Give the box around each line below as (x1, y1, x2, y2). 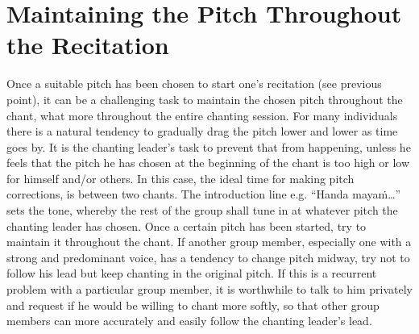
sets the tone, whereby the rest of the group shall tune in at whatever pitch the (6, 202, 398, 219)
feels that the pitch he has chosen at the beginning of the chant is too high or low (6, 154, 410, 171)
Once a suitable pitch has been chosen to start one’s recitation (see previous (6, 75, 382, 92)
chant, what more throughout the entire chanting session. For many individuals (6, 106, 398, 123)
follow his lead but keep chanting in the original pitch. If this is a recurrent (6, 265, 377, 282)
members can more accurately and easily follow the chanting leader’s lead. (6, 312, 372, 329)
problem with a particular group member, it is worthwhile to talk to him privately (6, 281, 413, 298)
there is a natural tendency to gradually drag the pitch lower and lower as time (6, 123, 398, 140)
